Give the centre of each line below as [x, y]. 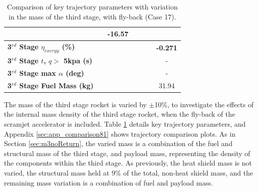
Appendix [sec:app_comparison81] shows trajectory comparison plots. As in [120, 133]
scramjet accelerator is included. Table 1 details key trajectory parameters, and [125, 124]
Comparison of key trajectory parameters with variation [92, 6]
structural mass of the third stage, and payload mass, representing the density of [127, 153]
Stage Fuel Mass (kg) [56, 85]
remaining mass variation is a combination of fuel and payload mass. [109, 182]
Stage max [38, 73]
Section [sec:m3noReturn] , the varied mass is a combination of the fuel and [118, 143]
